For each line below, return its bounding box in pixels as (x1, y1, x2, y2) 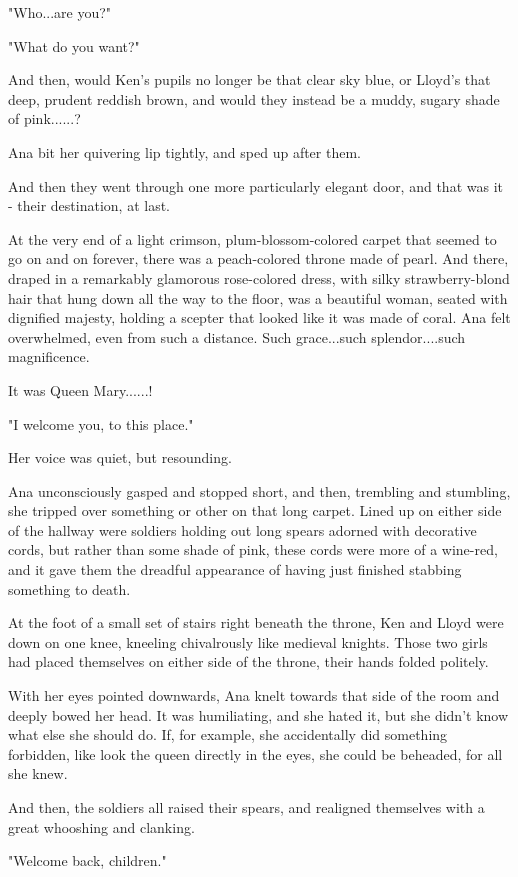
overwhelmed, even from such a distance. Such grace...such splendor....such (8, 326, 466, 347)
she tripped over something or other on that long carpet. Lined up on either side (8, 500, 502, 521)
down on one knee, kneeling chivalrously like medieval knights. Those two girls (8, 631, 488, 652)
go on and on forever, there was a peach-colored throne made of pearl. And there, (8, 248, 509, 269)
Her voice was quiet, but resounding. (8, 447, 232, 468)
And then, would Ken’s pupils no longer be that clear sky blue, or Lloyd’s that (8, 69, 491, 90)
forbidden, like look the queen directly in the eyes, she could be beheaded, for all (8, 743, 503, 764)
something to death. (8, 578, 131, 599)
